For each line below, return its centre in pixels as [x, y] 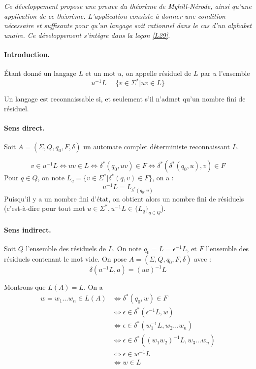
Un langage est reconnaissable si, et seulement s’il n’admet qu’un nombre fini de [125, 99]
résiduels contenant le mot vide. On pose [65, 258]
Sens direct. [24, 128]
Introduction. [27, 54]
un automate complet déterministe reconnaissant [157, 147]
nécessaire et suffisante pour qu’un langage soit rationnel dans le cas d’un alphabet [128, 25]
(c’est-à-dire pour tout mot [45, 208]
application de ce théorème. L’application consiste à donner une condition [115, 16]
